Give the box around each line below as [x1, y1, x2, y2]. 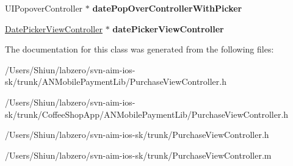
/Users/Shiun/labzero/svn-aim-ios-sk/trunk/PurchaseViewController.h [5, 128, 269, 141]
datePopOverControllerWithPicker [92, 2, 242, 14]
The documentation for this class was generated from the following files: [5, 43, 274, 56]
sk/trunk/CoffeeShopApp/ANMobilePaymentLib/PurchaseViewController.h [5, 107, 289, 120]
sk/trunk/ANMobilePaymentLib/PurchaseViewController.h [5, 75, 227, 88]
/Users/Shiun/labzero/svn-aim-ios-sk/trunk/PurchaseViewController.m [5, 148, 272, 161]
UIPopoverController [5, 2, 83, 14]
